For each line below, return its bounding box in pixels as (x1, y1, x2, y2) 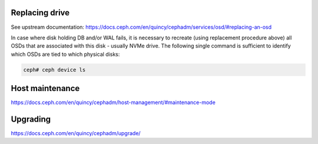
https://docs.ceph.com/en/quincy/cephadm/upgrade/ (11, 130, 141, 137)
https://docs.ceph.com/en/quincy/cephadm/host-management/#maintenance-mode (11, 99, 216, 106)
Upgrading (11, 114, 51, 124)
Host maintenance (11, 83, 80, 93)
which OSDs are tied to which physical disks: (11, 51, 120, 58)
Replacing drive (11, 8, 70, 18)
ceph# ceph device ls (23, 66, 86, 73)
